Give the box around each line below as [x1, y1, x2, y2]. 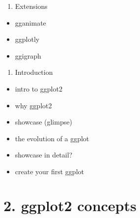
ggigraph [15, 50, 41, 61]
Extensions [15, 1, 48, 11]
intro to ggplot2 [15, 83, 62, 93]
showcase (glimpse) [15, 117, 72, 127]
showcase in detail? [15, 150, 73, 160]
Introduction [15, 67, 53, 77]
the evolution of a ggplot [15, 133, 89, 143]
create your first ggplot [15, 166, 84, 176]
